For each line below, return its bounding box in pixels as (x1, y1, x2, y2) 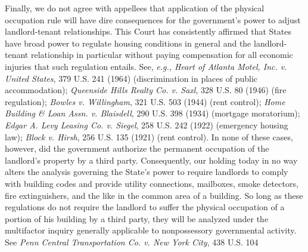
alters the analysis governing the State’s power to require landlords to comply (5, 165, 288, 178)
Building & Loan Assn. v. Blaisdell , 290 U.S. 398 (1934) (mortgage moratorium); (5, 107, 300, 119)
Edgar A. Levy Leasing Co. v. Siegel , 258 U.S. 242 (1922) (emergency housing (5, 118, 288, 131)
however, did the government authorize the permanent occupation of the (5, 142, 269, 155)
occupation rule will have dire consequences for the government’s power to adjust (5, 13, 301, 26)
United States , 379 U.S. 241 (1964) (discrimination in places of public (5, 72, 258, 84)
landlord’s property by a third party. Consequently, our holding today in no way (5, 153, 298, 166)
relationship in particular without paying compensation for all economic (30, 48, 293, 61)
